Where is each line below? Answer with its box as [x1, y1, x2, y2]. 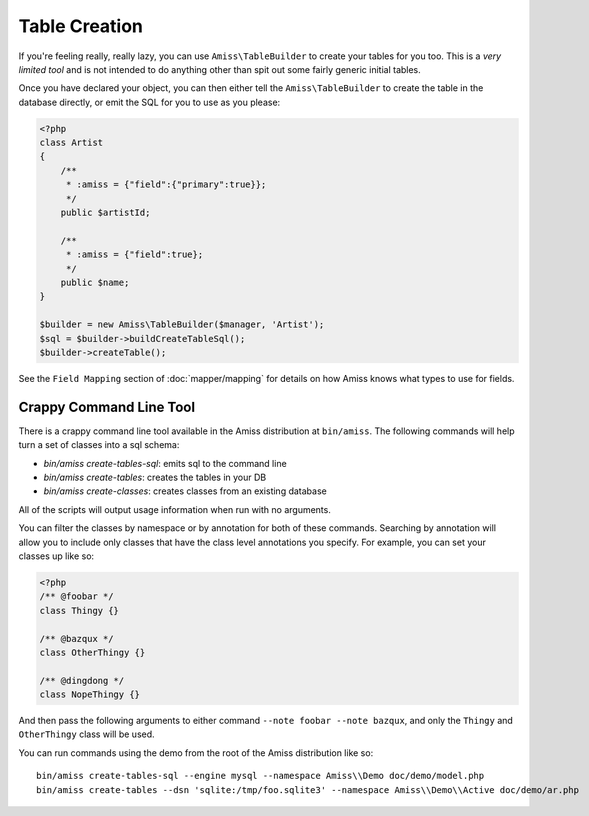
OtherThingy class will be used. [18, 728, 155, 740]
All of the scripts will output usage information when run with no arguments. [18, 503, 332, 515]
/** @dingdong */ [39, 675, 125, 686]
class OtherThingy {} [39, 646, 146, 658]
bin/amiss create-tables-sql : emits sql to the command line [43, 457, 287, 469]
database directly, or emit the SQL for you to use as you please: [18, 96, 281, 108]
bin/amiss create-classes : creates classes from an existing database [43, 485, 327, 497]
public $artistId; [60, 207, 151, 219]
